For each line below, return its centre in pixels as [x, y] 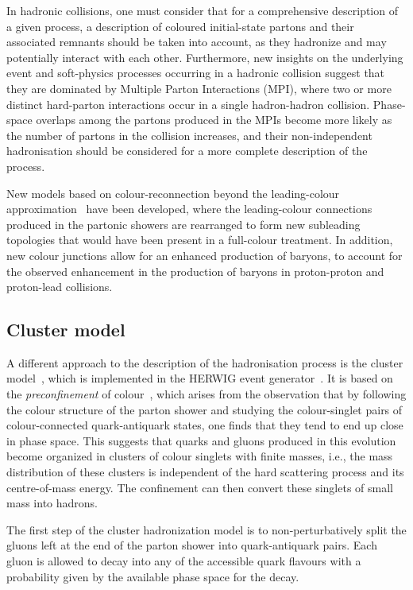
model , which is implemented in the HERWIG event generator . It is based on [200, 378]
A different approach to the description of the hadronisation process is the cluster [205, 362]
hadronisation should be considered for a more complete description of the [187, 151]
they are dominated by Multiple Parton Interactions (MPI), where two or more [199, 88]
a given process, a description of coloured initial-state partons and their [180, 26]
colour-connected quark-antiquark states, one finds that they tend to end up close [205, 425]
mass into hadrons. [52, 503]
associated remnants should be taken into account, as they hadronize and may [197, 42]
